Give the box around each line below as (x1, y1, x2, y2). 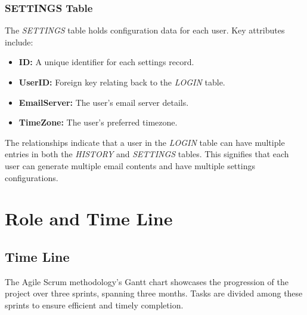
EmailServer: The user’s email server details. (18, 96, 189, 108)
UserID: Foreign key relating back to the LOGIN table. (18, 76, 225, 88)
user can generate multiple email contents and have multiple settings (5, 159, 255, 172)
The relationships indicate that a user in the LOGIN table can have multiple (5, 136, 285, 148)
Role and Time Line (5, 206, 173, 231)
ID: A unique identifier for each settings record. (18, 56, 194, 68)
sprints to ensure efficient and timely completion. (5, 298, 184, 311)
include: (5, 35, 33, 48)
